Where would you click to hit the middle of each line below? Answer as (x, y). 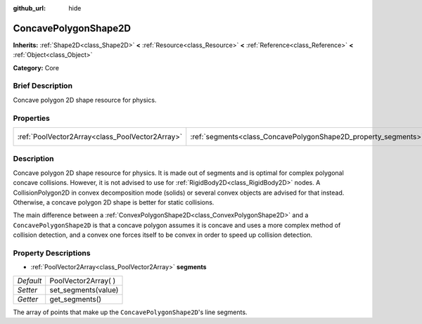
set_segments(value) (84, 290)
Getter (28, 299)
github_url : (29, 8)
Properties (32, 118)
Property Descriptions (52, 253)
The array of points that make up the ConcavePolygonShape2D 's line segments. (130, 312)
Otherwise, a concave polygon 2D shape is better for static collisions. (114, 202)
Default (30, 280)
